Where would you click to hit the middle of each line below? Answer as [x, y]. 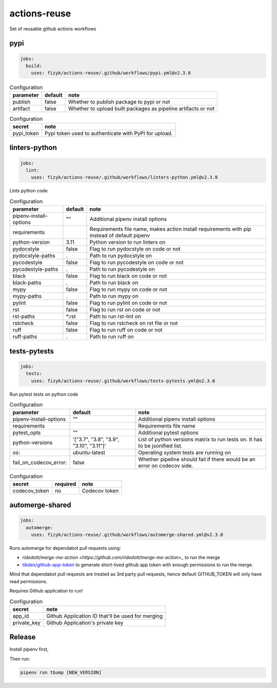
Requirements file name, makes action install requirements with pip [170, 229]
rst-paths [24, 317]
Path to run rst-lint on [115, 317]
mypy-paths [27, 296]
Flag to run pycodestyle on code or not [137, 263]
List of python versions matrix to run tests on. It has [200, 439]
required [65, 484]
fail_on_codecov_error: [40, 462]
